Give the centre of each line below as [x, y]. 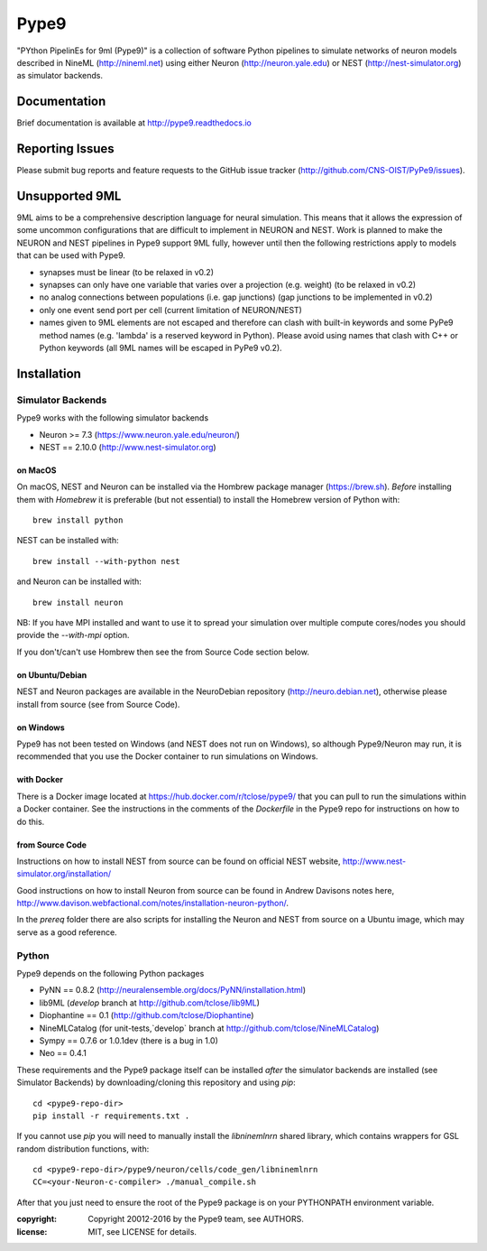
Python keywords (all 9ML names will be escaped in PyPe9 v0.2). [161, 347]
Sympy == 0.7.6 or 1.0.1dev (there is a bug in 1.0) [129, 1040]
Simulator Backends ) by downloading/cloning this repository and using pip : [156, 1082]
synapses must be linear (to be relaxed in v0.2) [127, 272]
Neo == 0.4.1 [63, 1053]
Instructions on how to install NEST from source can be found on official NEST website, [179, 861]
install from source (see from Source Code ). [98, 704]
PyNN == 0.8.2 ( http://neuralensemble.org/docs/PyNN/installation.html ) [173, 990]
